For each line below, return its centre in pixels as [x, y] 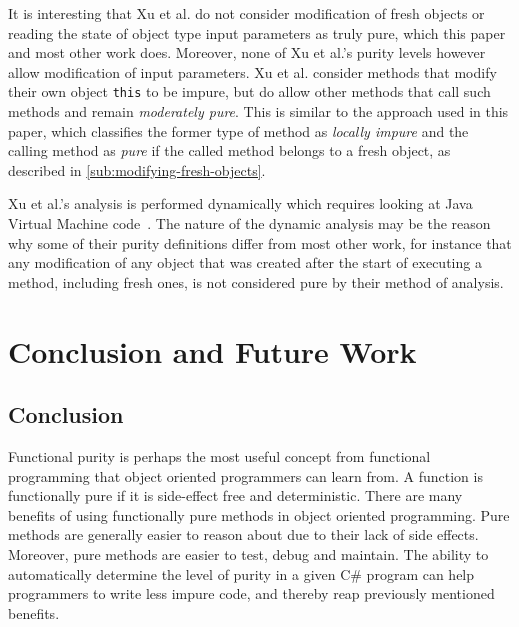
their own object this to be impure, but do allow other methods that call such [249, 91]
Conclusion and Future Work [212, 350]
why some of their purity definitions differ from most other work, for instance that [260, 242]
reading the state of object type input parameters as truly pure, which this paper [257, 32]
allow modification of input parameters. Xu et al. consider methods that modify [252, 71]
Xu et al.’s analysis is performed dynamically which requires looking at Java [240, 203]
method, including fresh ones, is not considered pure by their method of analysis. [256, 281]
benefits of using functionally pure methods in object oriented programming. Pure [259, 514]
